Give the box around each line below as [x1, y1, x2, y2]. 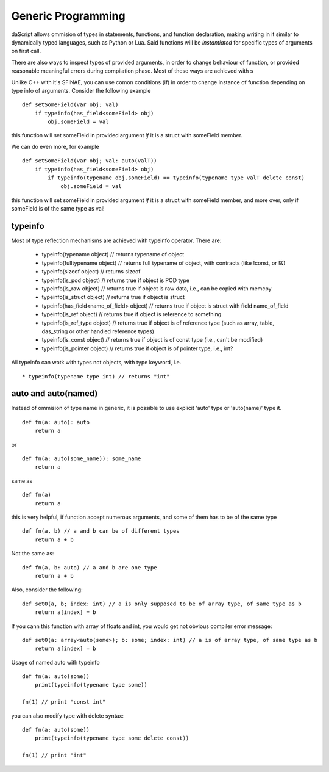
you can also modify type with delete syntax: [11, 712, 124, 720]
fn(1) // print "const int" [22, 699, 106, 705]
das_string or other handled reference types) [41, 328, 155, 335]
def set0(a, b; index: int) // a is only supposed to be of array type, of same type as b [22, 600, 302, 607]
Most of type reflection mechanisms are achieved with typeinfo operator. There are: [11, 237, 222, 244]
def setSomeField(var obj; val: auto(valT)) [22, 157, 158, 164]
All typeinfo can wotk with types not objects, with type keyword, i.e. [11, 359, 182, 366]
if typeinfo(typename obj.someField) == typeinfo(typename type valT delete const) [48, 175, 305, 181]
